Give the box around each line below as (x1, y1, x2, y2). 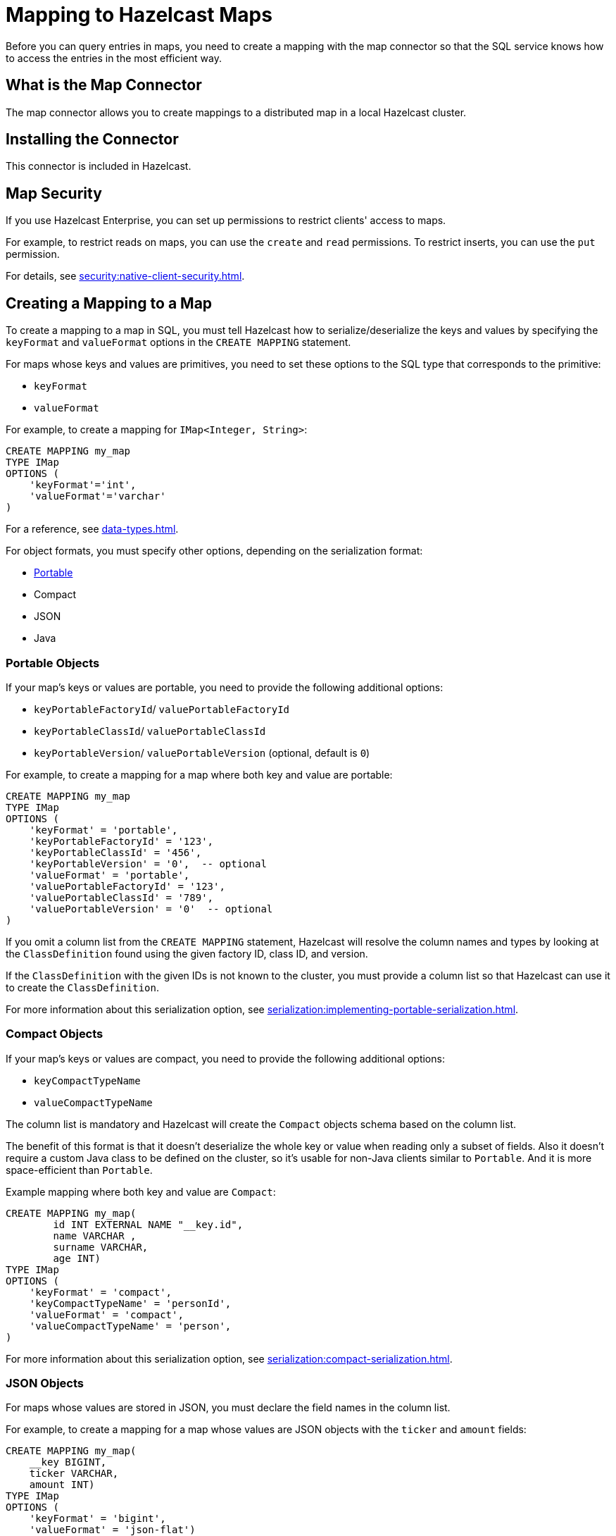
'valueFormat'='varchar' (29, 490, 166, 502)
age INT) (53, 1252, 101, 1264)
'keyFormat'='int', (29, 479, 137, 491)
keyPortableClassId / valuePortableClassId (34, 724, 266, 737)
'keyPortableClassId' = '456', (29, 846, 202, 858)
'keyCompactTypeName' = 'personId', (29, 1297, 232, 1309)
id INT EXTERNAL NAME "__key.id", (53, 1218, 244, 1230)
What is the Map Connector (6, 76, 202, 94)
